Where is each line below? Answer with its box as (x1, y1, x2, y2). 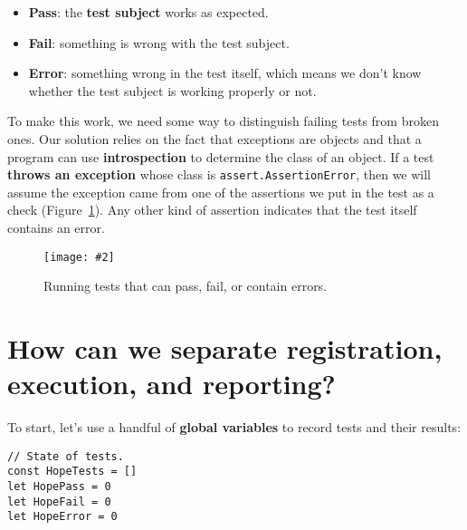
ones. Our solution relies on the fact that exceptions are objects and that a (7, 129, 422, 148)
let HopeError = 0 (7, 510, 118, 524)
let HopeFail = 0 (7, 495, 111, 508)
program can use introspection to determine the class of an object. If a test (7, 147, 434, 166)
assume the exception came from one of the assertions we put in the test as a (7, 182, 434, 201)
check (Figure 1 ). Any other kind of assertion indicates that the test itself (7, 200, 417, 219)
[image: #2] (43, 250, 115, 264)
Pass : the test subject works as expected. (28, 3, 269, 21)
